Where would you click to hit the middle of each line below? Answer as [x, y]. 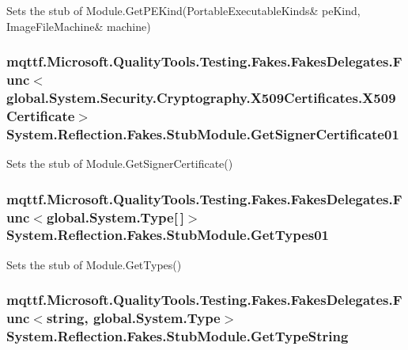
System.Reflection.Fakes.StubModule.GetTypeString [178, 336]
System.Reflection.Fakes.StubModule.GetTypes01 [168, 235]
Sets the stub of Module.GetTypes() [94, 264]
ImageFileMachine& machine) [79, 26]
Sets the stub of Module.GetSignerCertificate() [120, 164]
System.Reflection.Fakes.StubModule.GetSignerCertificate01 [203, 133]
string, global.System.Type [133, 318]
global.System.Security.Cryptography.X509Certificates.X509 [201, 97]
